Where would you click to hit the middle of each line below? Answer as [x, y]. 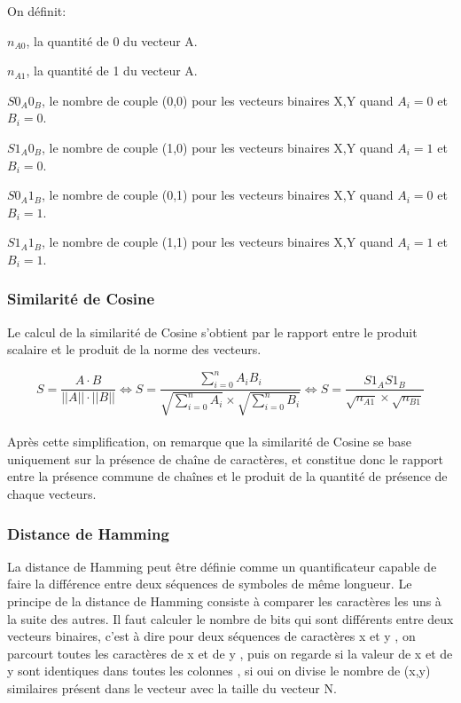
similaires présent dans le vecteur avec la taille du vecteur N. [172, 688]
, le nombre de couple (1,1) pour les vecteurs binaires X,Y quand [217, 242]
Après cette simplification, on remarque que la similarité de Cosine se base [209, 442]
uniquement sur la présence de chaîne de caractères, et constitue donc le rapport [226, 458]
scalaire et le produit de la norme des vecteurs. [134, 349]
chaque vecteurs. [52, 494]
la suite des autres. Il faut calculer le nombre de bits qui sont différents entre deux [230, 618]
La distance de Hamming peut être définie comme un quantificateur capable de [222, 566]
